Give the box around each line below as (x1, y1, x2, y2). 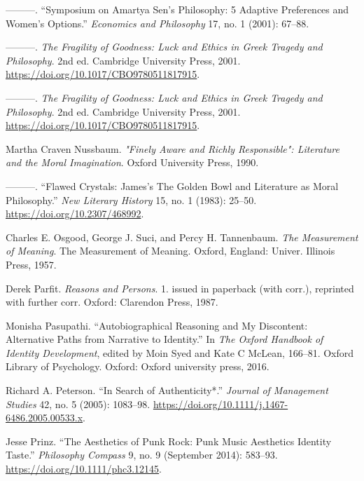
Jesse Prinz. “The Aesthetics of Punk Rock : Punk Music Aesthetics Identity (6, 433, 332, 448)
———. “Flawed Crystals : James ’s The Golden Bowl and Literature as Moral (6, 178, 339, 193)
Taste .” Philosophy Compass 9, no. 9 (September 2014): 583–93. (6, 447, 278, 462)
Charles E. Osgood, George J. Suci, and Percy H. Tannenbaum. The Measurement (6, 229, 358, 244)
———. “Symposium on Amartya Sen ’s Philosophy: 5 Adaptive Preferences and (6, 2, 349, 16)
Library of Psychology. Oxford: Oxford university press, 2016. (6, 359, 269, 374)
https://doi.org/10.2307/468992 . (6, 206, 144, 221)
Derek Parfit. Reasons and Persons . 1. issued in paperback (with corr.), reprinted (6, 280, 354, 295)
